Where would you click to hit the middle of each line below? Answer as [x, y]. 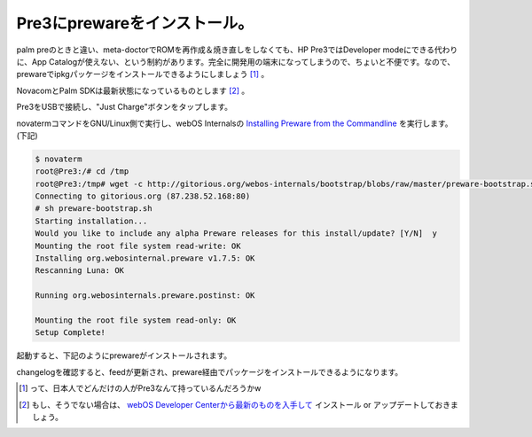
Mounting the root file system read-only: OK [136, 320]
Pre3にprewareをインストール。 [135, 23]
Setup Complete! [70, 333]
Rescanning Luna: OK [79, 271]
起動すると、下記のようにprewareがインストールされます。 [124, 355]
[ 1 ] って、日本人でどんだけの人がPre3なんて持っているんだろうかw [140, 388]
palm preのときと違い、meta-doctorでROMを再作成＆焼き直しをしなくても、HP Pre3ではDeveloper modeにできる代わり [237, 50]
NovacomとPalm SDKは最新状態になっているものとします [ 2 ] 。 [133, 90]
